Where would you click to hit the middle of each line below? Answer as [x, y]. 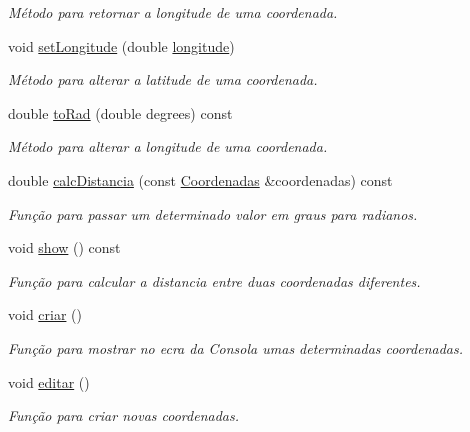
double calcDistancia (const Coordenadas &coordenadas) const [200, 179]
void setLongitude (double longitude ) [121, 45]
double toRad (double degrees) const [120, 112]
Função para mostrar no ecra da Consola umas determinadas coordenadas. [235, 347]
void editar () [49, 381]
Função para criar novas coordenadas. [123, 415]
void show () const [64, 247]
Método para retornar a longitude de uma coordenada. [173, 12]
